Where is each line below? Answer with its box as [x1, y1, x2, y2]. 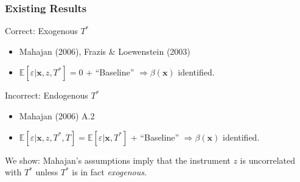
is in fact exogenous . [72, 166, 147, 178]
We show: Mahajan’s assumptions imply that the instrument [5, 153, 231, 166]
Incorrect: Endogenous [5, 89, 88, 102]
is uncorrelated [240, 153, 295, 166]
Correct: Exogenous [5, 24, 78, 37]
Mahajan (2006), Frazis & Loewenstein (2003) [19, 44, 190, 57]
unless [35, 166, 58, 178]
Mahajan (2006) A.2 [19, 110, 95, 122]
